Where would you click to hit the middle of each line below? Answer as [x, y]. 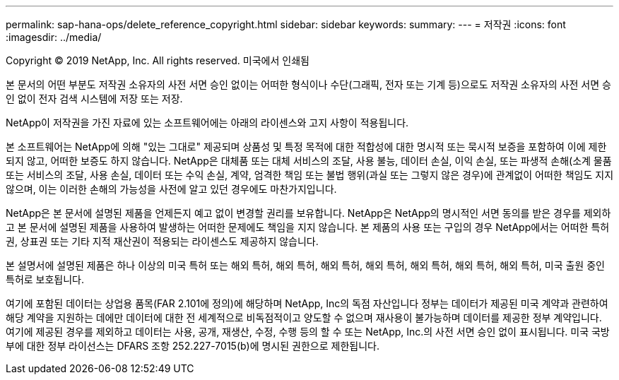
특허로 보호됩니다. [45, 279]
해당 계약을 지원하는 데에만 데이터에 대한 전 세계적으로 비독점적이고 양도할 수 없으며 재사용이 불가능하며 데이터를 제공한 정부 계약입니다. [304, 317]
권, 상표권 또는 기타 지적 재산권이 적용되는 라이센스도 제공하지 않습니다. [162, 241]
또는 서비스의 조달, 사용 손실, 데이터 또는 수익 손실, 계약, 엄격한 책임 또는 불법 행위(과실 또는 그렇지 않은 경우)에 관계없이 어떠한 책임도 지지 [310, 175]
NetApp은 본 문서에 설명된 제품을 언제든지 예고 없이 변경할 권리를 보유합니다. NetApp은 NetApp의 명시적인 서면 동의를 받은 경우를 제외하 [308, 213]
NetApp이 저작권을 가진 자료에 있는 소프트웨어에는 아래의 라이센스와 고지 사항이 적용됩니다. [207, 123]
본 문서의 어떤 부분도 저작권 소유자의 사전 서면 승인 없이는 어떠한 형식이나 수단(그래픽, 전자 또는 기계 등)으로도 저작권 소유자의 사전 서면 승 [308, 84]
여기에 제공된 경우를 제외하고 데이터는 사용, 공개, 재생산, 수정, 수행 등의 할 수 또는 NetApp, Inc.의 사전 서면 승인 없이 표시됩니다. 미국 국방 [308, 332]
